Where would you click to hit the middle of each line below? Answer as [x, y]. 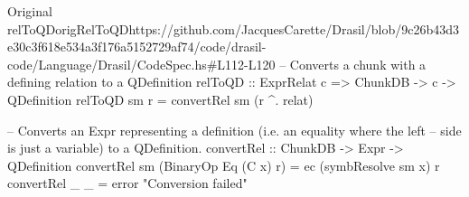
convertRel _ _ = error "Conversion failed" [127, 183]
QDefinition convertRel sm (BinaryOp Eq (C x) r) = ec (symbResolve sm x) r [224, 165]
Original [30, 11]
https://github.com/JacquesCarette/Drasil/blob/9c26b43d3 [294, 28]
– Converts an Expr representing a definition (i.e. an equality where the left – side [234, 130]
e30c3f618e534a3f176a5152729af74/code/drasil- [137, 47]
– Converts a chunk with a [353, 64]
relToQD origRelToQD [68, 28]
